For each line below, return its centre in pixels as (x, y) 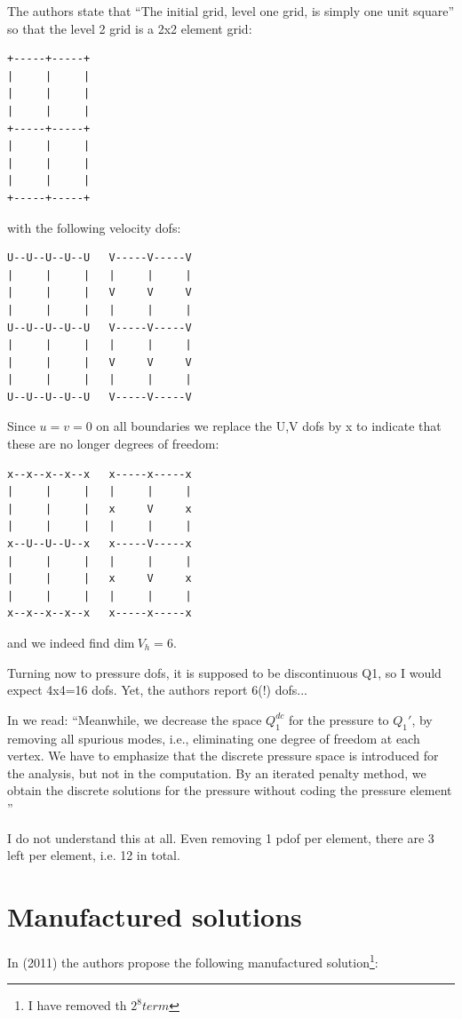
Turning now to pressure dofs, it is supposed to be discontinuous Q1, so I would (224, 672)
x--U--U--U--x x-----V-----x (100, 544)
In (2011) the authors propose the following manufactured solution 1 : (193, 960)
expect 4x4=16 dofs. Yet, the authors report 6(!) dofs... (157, 690)
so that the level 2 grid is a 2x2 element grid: (130, 28)
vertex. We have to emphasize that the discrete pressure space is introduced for (223, 756)
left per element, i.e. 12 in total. (94, 855)
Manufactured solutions (155, 916)
